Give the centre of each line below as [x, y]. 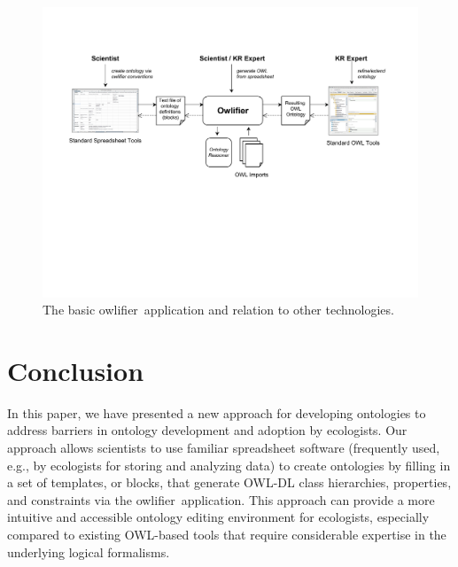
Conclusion [76, 370]
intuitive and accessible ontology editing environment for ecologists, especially [218, 517]
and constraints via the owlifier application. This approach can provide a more [221, 499]
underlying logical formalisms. [89, 551]
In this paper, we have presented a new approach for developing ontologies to [217, 412]
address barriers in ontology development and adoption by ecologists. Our [207, 430]
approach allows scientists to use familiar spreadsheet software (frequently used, [224, 448]
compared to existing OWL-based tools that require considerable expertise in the [227, 534]
